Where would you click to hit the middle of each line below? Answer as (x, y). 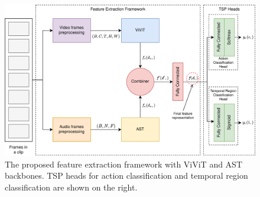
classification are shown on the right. (71, 187)
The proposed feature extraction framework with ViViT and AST (124, 164)
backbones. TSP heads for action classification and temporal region (126, 175)
